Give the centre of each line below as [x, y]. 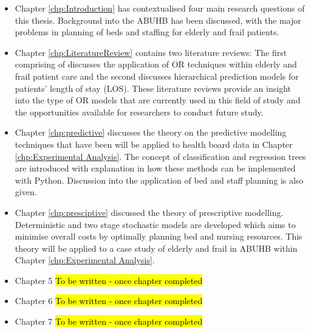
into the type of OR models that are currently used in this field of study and [158, 100]
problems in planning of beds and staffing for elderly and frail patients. [147, 32]
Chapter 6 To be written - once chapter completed [109, 301]
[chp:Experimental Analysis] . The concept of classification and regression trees [160, 156]
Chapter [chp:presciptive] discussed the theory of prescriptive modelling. [149, 212]
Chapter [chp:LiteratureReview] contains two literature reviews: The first [151, 52]
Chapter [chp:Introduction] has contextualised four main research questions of [160, 8]
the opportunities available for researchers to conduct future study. [139, 112]
